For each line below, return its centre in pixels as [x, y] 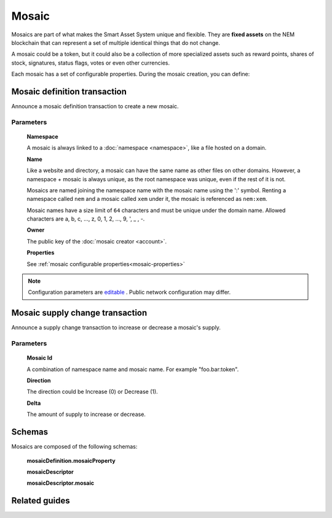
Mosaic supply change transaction [79, 313]
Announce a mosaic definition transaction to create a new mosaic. [95, 106]
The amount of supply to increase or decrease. [86, 414]
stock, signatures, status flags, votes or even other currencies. [91, 63]
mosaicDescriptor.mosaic [61, 483]
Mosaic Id [39, 358]
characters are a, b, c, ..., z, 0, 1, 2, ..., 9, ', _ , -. [86, 219]
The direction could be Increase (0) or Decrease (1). [92, 392]
